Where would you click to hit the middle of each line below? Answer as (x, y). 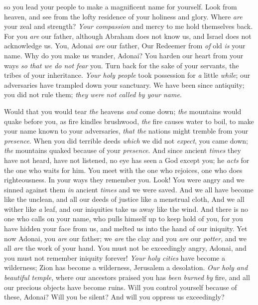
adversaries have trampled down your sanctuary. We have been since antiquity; (124, 84)
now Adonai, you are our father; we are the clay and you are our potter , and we (125, 238)
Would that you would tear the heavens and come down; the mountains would (123, 111)
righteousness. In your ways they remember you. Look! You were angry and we (124, 180)
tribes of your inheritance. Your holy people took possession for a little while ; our (127, 75)
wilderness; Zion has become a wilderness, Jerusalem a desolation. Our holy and (126, 267)
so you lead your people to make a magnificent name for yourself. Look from (121, 6)
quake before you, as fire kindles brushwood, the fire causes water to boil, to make (129, 121)
